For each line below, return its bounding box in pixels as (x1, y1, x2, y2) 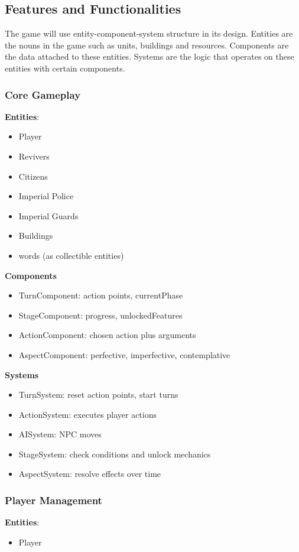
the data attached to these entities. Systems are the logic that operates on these (5, 50, 294, 63)
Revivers (18, 150, 50, 162)
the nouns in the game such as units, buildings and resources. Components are (5, 38, 289, 51)
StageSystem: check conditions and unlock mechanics (18, 447, 211, 460)
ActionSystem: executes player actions (18, 408, 157, 420)
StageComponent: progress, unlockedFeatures (18, 309, 183, 321)
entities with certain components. (5, 61, 125, 74)
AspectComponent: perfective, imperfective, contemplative (18, 348, 230, 361)
